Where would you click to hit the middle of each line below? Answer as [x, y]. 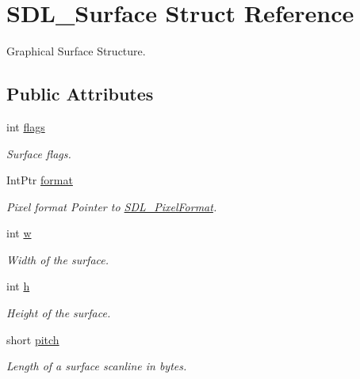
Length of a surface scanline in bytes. [97, 366]
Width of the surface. [58, 259]
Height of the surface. [59, 313]
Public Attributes [80, 94]
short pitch [33, 339]
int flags [26, 126]
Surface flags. [39, 153]
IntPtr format [40, 180]
